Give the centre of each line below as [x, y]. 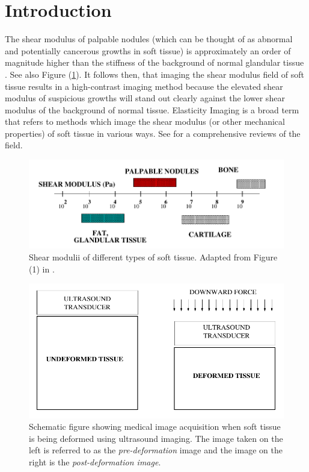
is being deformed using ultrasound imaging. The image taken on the [156, 438]
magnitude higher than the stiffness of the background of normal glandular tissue [154, 62]
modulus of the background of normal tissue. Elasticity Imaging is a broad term [152, 109]
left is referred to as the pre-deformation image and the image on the [156, 450]
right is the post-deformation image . [95, 462]
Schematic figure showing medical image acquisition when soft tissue [155, 426]
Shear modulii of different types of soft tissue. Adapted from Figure [153, 257]
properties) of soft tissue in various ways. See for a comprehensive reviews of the [153, 133]
